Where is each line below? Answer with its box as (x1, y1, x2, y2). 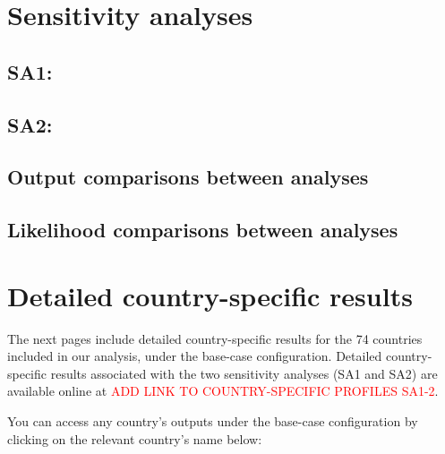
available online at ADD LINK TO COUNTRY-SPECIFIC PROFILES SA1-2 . (7, 381, 439, 400)
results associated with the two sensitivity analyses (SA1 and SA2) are (50, 364, 438, 382)
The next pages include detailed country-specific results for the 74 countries (7, 329, 423, 347)
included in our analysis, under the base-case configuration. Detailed (7, 347, 382, 365)
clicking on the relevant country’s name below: (7, 429, 262, 448)
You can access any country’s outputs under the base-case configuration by (7, 412, 418, 430)
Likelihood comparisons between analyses (7, 216, 398, 244)
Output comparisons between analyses (7, 163, 369, 191)
